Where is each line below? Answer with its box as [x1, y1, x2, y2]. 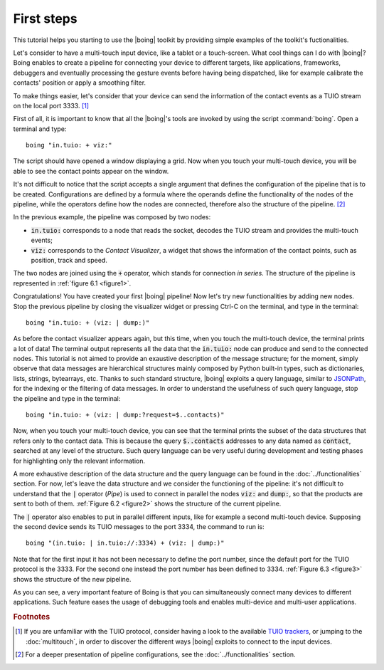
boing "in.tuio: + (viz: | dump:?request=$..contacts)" [26, 411, 225, 419]
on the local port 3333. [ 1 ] [13, 101, 89, 110]
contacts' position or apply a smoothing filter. [13, 78, 146, 87]
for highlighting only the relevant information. [13, 456, 146, 465]
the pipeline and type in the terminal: [13, 394, 121, 402]
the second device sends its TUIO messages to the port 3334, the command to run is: [13, 522, 265, 530]
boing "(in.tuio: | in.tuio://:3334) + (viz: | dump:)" [26, 539, 225, 548]
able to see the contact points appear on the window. [13, 167, 169, 175]
